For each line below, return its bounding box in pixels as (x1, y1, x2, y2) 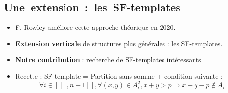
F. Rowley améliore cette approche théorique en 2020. (15, 22, 176, 32)
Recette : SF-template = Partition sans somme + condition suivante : (15, 70, 223, 80)
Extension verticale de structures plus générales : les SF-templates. (15, 38, 223, 48)
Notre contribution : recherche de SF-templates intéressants (15, 54, 201, 65)
